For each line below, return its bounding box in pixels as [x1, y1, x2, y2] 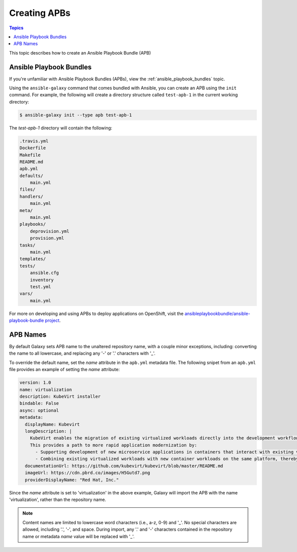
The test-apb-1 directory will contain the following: [9, 124, 112, 131]
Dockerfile [19, 145, 46, 151]
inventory [30, 277, 54, 283]
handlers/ [19, 193, 44, 199]
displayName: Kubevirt [25, 422, 80, 427]
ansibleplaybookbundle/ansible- [184, 310, 250, 316]
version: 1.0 [19, 380, 51, 385]
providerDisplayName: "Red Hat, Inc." [25, 477, 119, 483]
